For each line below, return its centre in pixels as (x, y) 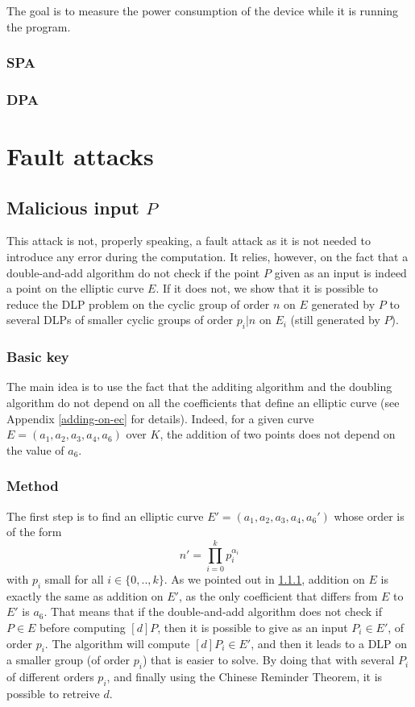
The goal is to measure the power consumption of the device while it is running (203, 10)
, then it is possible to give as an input (253, 627)
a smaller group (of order (68, 660)
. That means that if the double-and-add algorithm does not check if (213, 611)
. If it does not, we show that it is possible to (267, 288)
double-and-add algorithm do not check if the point (133, 272)
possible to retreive (53, 693)
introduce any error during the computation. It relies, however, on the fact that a (207, 257)
